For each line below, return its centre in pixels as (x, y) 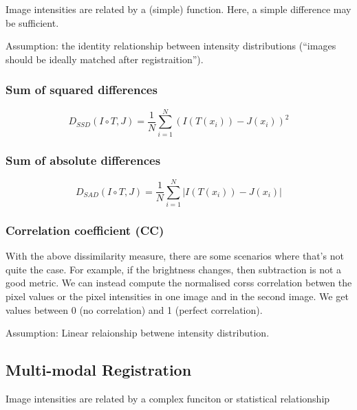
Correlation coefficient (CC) (85, 230)
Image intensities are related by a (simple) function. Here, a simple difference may (178, 9)
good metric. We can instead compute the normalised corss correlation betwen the (179, 283)
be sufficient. (32, 22)
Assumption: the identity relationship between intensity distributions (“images (171, 46)
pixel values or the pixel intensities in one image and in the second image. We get (177, 296)
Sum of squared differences (82, 90)
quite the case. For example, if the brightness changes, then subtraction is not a (174, 269)
